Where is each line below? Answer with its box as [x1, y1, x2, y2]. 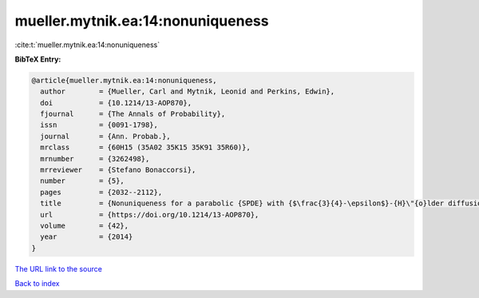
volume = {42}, [40, 221, 129, 230]
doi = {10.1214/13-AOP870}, [40, 98, 192, 107]
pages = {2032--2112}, [40, 188, 163, 197]
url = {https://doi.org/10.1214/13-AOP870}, [40, 210, 259, 219]
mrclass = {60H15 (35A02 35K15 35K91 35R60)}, [40, 143, 251, 152]
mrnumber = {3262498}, [40, 154, 150, 163]
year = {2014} [40, 232, 133, 241]
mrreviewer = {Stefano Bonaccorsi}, [40, 165, 196, 175]
